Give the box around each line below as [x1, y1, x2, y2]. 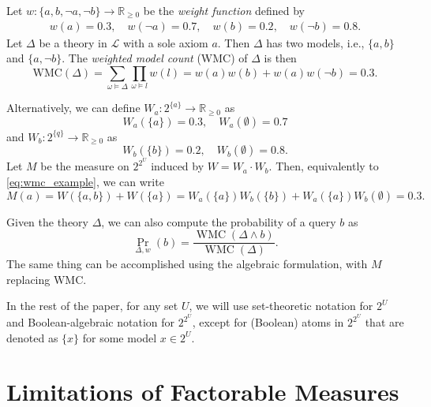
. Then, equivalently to [268, 158, 379, 174]
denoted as [6, 329, 58, 345]
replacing [6, 271, 51, 287]
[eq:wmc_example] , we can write [6, 173, 164, 189]
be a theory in [39, 34, 107, 50]
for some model [82, 329, 157, 345]
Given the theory [6, 213, 88, 230]
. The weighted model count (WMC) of [62, 50, 248, 66]
